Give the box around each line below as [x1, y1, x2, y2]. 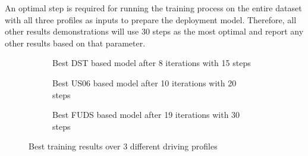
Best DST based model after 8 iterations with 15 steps [52, 57, 251, 69]
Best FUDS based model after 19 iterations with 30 [52, 108, 240, 121]
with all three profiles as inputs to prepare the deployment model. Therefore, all [5, 13, 297, 26]
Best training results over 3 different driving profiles [29, 140, 218, 152]
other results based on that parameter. [5, 36, 146, 49]
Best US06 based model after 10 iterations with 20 [52, 76, 237, 89]
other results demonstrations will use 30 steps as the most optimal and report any [5, 25, 304, 38]
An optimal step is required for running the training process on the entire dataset [5, 2, 302, 14]
